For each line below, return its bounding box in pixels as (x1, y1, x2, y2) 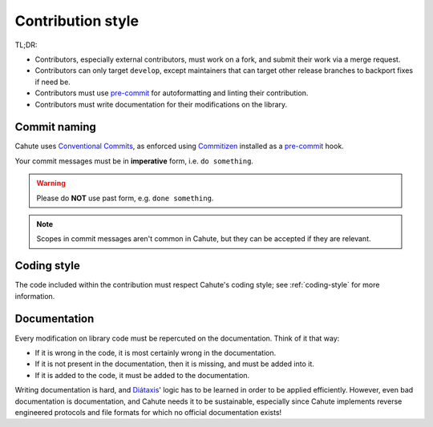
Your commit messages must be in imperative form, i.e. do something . (14, 156, 254, 166)
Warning (36, 179, 66, 188)
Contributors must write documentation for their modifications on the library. (34, 99, 288, 109)
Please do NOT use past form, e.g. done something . (36, 193, 214, 203)
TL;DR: (14, 40, 38, 50)
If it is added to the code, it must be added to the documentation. (34, 370, 250, 380)
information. (14, 291, 55, 300)
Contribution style (14, 12, 140, 30)
